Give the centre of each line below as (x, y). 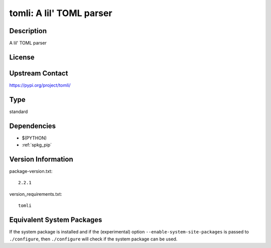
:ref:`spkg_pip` (37, 145)
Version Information (41, 159)
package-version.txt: (31, 171)
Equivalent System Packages (56, 220)
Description (28, 31)
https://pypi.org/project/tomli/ (40, 85)
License (22, 57)
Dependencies (33, 126)
